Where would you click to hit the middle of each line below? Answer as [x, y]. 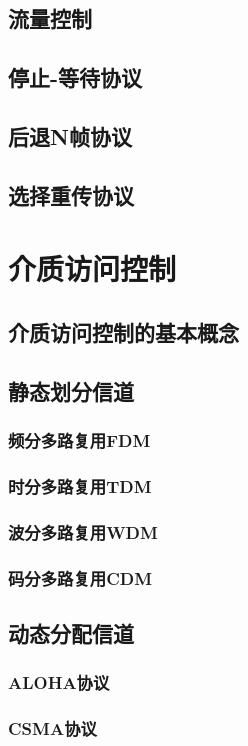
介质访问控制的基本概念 [123, 331]
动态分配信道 [71, 632]
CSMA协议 [52, 727]
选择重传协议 [71, 194]
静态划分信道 [71, 390]
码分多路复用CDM [80, 577]
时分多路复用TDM [80, 485]
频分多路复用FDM [79, 439]
